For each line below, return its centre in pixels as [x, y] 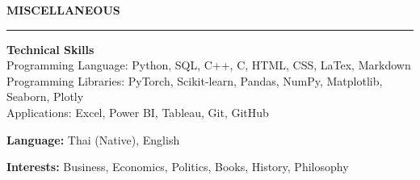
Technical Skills [50, 49]
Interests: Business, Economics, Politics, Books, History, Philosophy [178, 167]
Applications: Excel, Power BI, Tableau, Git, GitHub [138, 112]
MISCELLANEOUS [63, 10]
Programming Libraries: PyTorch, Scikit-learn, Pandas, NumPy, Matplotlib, [195, 80]
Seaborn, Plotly [45, 96]
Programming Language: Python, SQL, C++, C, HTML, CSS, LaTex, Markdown [209, 65]
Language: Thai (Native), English [93, 139]
